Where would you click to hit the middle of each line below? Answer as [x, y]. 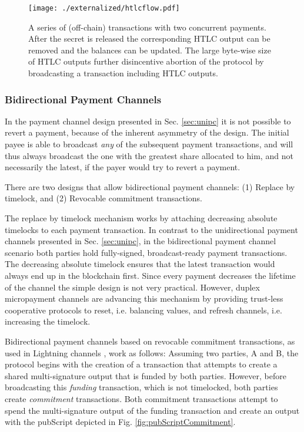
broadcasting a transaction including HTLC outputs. [123, 73]
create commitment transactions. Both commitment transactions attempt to [141, 398]
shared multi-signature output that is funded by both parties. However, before [146, 375]
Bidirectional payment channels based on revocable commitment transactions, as [150, 341]
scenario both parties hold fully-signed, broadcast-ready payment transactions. [146, 252]
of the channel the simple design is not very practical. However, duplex [132, 287]
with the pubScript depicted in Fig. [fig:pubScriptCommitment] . [120, 422]
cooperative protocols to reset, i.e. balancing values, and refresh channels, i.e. [143, 310]
